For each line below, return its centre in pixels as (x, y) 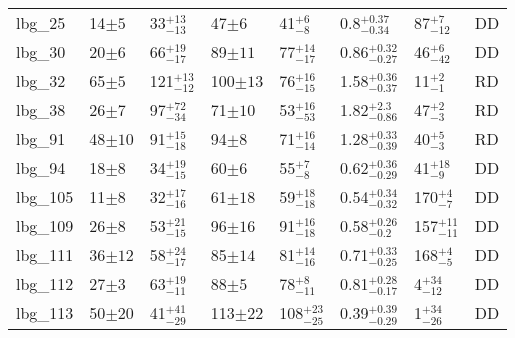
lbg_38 (41, 110)
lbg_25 (41, 23)
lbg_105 (45, 197)
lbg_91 (41, 139)
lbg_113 (45, 313)
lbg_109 (45, 226)
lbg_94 (41, 168)
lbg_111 (45, 255)
